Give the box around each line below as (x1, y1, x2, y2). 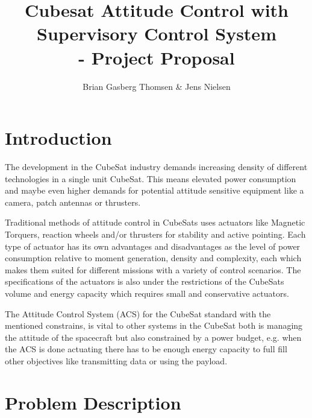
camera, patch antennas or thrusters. (5, 195, 141, 208)
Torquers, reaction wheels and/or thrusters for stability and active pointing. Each (5, 228, 306, 240)
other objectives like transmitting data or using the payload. (5, 354, 228, 367)
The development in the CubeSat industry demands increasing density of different (5, 160, 308, 173)
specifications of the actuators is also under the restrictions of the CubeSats (5, 275, 284, 288)
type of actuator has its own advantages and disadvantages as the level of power (5, 239, 301, 252)
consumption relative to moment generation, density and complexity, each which (5, 252, 302, 264)
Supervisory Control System (37, 21, 276, 46)
